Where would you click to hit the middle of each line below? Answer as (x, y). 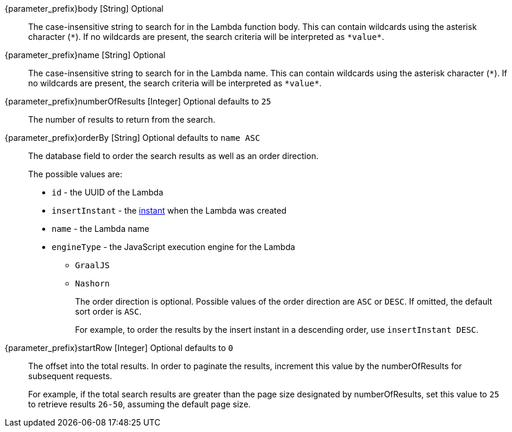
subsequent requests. (70, 376)
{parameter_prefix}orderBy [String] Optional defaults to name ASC (133, 138)
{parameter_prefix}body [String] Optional (84, 9)
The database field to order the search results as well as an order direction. (173, 156)
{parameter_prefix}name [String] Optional (85, 55)
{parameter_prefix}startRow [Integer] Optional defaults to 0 (119, 348)
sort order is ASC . (108, 311)
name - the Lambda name (101, 229)
